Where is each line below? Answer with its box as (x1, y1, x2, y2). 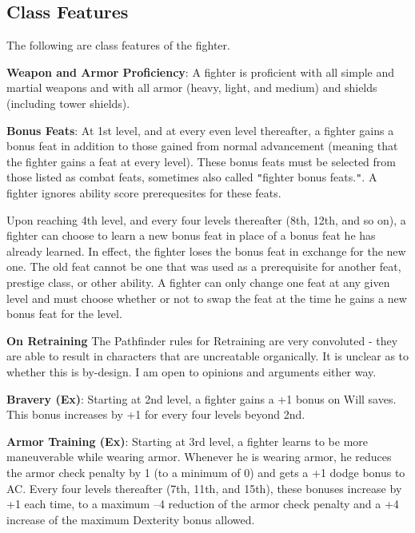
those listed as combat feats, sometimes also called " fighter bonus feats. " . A (6, 169, 377, 185)
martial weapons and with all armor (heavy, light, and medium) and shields (6, 79, 377, 96)
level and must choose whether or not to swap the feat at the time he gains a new (6, 289, 407, 306)
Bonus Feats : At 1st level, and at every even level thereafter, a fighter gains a (6, 121, 394, 138)
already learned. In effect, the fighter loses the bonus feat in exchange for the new (6, 242, 406, 259)
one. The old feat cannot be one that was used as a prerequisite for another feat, (6, 258, 401, 275)
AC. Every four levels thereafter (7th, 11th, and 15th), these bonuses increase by (6, 479, 402, 496)
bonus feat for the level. (6, 305, 122, 322)
